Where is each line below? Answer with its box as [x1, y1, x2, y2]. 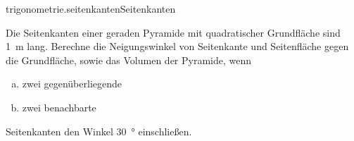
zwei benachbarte [22, 99, 96, 114]
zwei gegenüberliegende [22, 76, 122, 91]
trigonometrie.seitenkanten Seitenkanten [6, 1, 176, 16]
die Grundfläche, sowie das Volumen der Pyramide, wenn [6, 52, 252, 67]
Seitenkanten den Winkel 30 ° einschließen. [6, 123, 192, 138]
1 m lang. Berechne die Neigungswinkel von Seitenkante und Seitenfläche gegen [6, 39, 349, 54]
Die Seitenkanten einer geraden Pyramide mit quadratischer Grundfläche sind [6, 25, 341, 39]
